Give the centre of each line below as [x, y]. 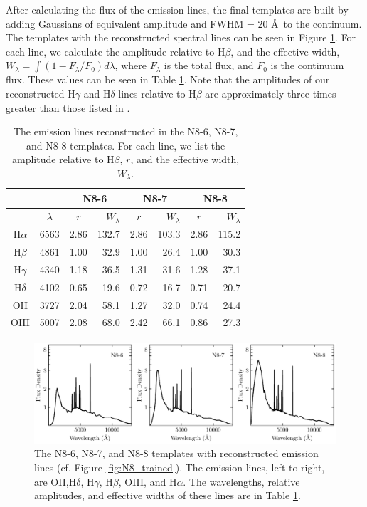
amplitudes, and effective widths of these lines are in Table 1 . [167, 495]
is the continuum [307, 65]
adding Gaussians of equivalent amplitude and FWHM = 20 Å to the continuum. [184, 23]
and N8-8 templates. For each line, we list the [126, 145]
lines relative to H [157, 93]
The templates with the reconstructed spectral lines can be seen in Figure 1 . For [181, 37]
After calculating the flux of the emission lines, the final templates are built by [177, 9]
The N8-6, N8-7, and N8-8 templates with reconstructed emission [176, 453]
